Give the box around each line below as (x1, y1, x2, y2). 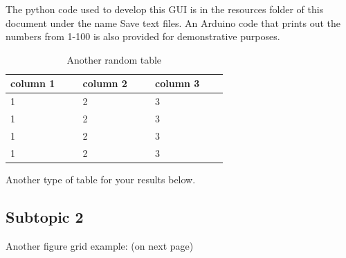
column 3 (155, 76, 200, 91)
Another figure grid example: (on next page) (6, 238, 194, 252)
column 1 (10, 76, 55, 91)
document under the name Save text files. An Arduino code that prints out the (6, 15, 341, 30)
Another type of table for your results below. (6, 172, 196, 186)
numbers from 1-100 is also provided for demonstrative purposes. (6, 29, 280, 44)
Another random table (66, 52, 162, 66)
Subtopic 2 (6, 205, 84, 227)
